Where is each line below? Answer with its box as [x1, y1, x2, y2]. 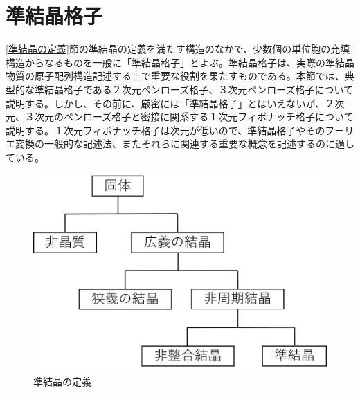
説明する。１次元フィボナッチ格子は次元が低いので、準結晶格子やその [6, 122, 325, 137]
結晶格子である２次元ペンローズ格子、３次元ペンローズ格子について [44, 82, 354, 96]
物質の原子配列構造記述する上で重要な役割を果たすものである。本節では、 [6, 68, 345, 83]
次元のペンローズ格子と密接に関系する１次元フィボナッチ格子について [34, 109, 354, 124]
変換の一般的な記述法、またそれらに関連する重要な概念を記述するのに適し [15, 136, 354, 151]
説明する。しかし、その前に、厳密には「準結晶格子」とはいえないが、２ [6, 95, 335, 110]
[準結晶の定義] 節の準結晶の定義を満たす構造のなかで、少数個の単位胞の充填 [6, 42, 350, 56]
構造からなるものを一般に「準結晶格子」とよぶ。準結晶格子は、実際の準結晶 [6, 55, 354, 69]
